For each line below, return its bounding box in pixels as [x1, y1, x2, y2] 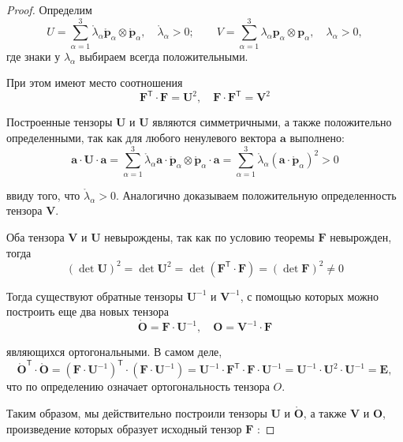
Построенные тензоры [6, 114, 113, 130]
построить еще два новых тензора [6, 303, 169, 320]
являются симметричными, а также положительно [152, 114, 392, 130]
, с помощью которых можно [240, 287, 379, 304]
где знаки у [6, 47, 61, 64]
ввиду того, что [6, 186, 80, 203]
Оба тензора [6, 228, 65, 245]
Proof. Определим [6, 2, 92, 17]
